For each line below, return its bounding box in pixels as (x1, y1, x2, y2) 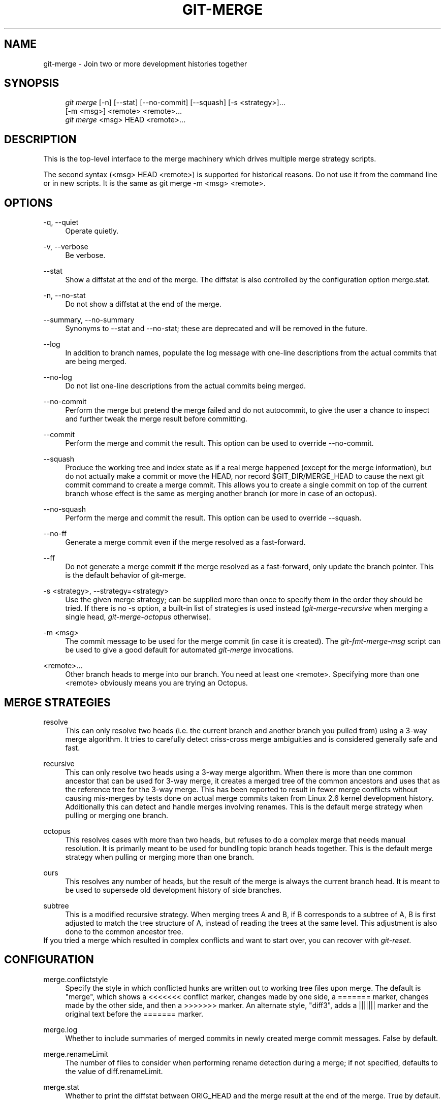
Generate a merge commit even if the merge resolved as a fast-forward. (65, 538, 306, 547)
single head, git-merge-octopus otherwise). (65, 612, 211, 622)
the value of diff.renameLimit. (65, 1066, 163, 1076)
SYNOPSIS (4, 77, 59, 90)
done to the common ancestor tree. (65, 927, 183, 936)
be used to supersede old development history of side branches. (65, 885, 282, 894)
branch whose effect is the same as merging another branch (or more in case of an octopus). (65, 489, 377, 498)
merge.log (43, 1025, 78, 1034)
